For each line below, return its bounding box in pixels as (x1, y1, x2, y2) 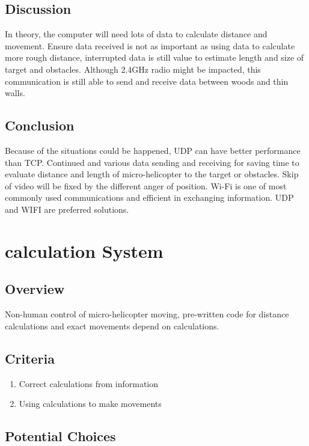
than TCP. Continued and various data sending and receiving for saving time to (5, 156, 299, 168)
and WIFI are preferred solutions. (5, 203, 129, 215)
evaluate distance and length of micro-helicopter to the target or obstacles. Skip (5, 168, 299, 180)
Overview (5, 280, 65, 298)
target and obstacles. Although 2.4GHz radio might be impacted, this (5, 63, 261, 75)
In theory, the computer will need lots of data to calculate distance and (5, 28, 268, 40)
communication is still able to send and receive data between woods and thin (5, 75, 289, 87)
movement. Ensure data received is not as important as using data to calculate (5, 39, 295, 52)
